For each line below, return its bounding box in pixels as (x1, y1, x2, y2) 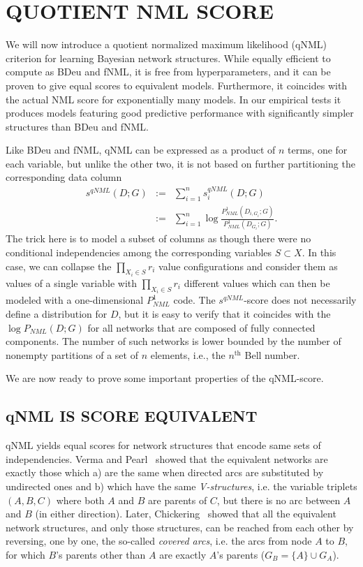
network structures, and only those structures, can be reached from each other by (6, 520, 354, 534)
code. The (173, 293, 216, 307)
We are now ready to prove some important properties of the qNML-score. (6, 371, 324, 385)
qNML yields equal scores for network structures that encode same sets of (6, 438, 321, 452)
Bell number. (244, 347, 300, 362)
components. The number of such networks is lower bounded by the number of (6, 334, 341, 348)
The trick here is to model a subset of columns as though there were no (6, 231, 311, 246)
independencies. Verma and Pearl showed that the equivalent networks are (6, 451, 328, 466)
